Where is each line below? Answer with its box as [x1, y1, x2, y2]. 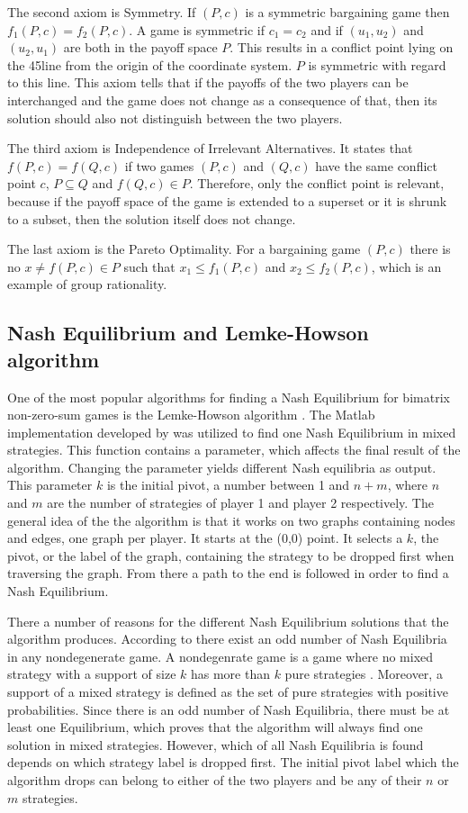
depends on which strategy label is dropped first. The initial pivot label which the [7, 753, 459, 772]
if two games [124, 156, 194, 175]
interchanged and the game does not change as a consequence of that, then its [7, 90, 437, 109]
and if [310, 20, 343, 39]
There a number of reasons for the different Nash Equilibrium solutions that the [7, 611, 449, 630]
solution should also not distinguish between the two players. [7, 108, 343, 127]
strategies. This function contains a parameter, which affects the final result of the [7, 440, 461, 459]
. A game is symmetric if [129, 20, 265, 39]
